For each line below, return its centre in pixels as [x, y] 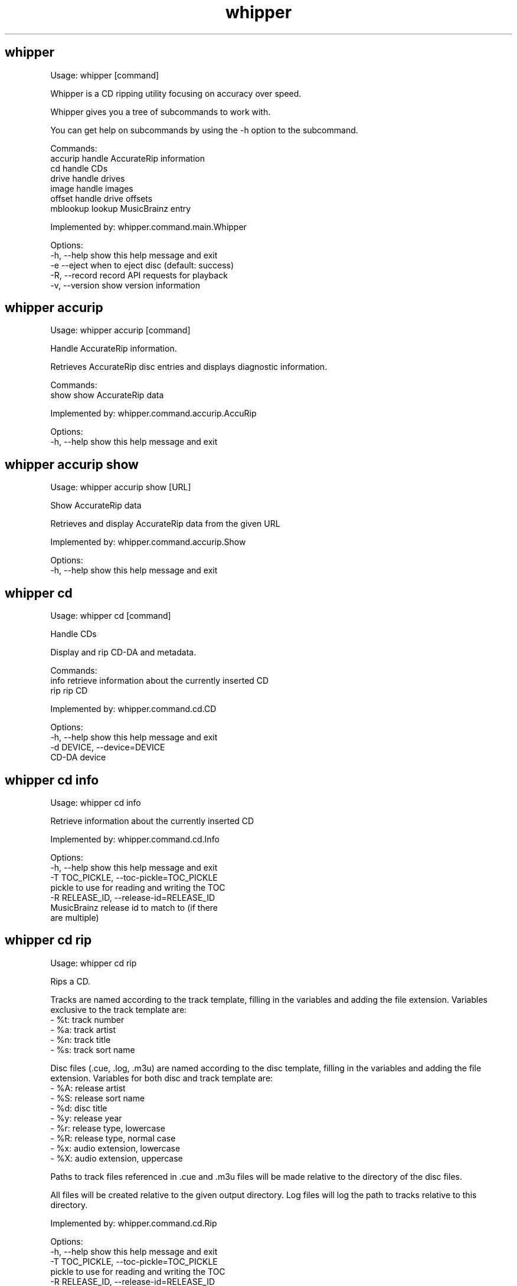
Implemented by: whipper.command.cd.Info [135, 839]
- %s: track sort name [93, 1049]
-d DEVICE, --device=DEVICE [108, 747]
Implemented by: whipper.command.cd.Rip [134, 1223]
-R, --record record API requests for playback [139, 275]
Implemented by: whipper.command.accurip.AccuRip [153, 414]
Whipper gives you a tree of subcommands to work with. [161, 111]
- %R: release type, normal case [113, 1138]
